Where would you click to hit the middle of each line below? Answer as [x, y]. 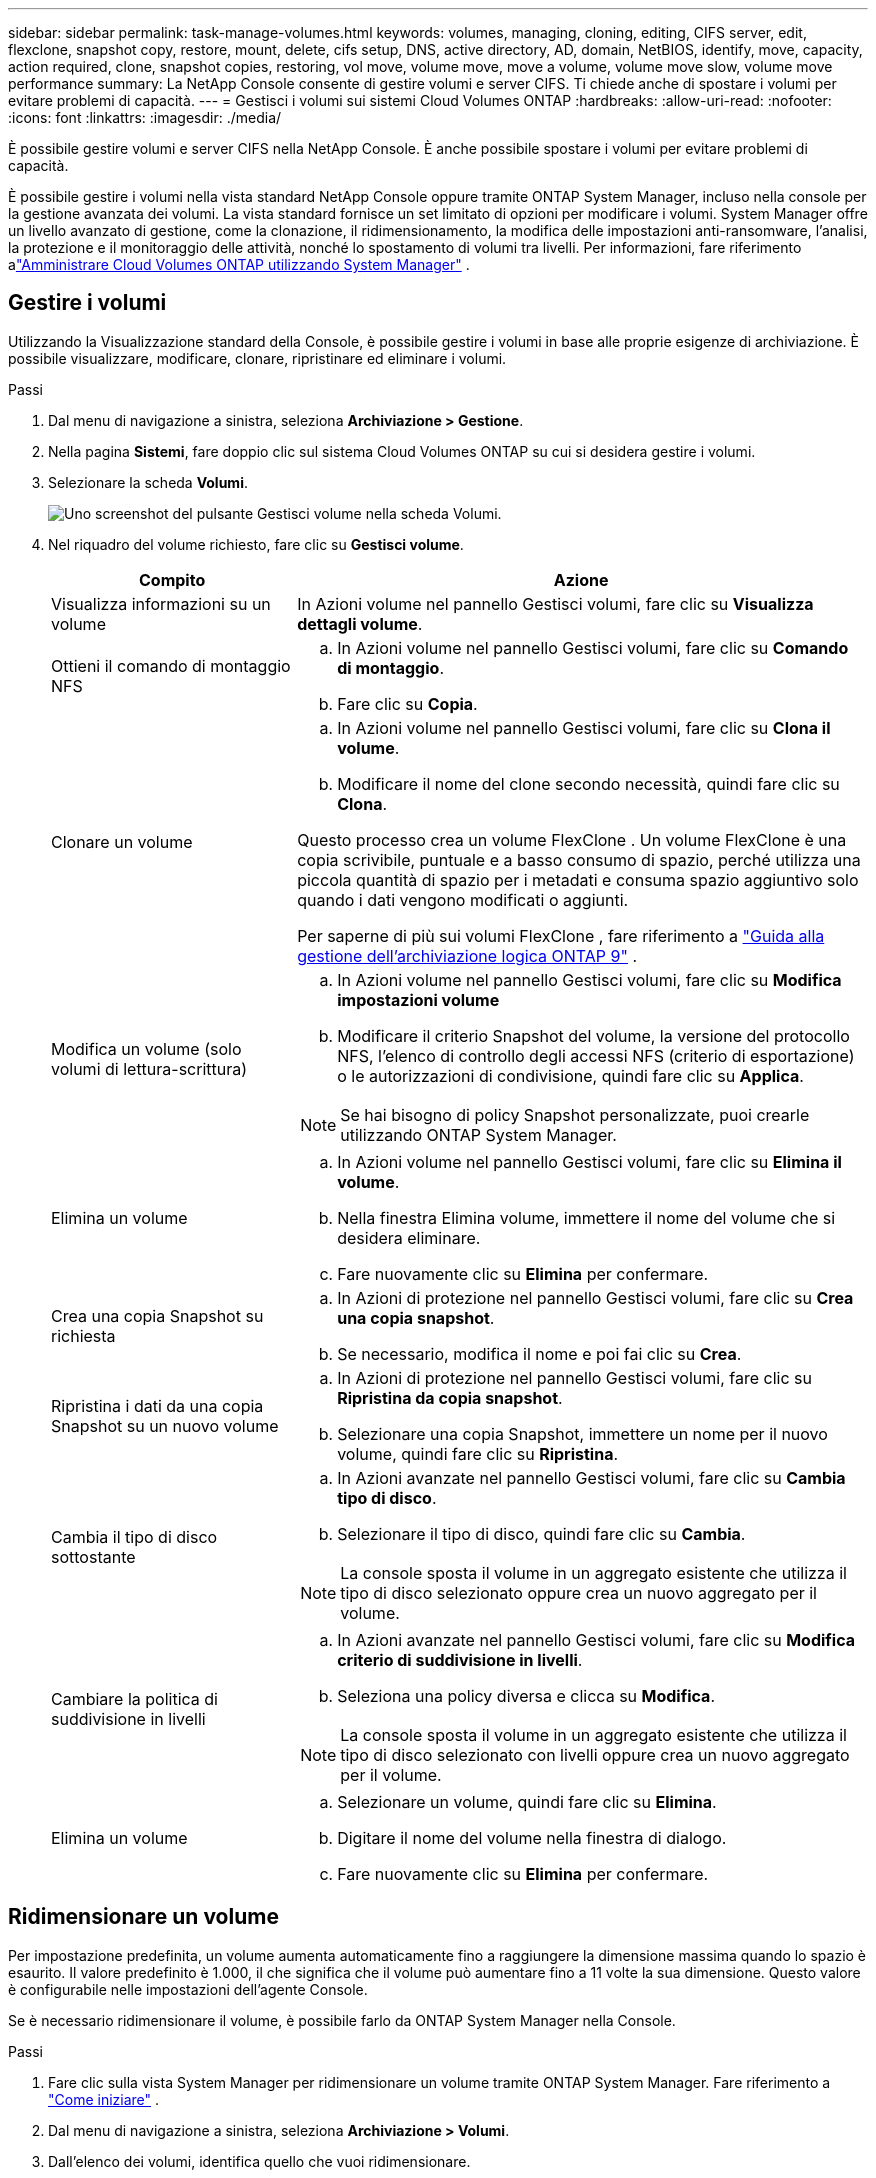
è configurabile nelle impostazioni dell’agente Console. [188, 1989]
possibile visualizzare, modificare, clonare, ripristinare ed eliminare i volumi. [257, 358]
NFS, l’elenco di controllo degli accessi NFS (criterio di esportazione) [596, 1055]
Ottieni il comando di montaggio [171, 665]
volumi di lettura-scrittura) [149, 1068]
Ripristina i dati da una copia [157, 1405]
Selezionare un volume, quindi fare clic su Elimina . [527, 1801]
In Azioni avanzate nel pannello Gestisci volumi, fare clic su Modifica [596, 1639]
